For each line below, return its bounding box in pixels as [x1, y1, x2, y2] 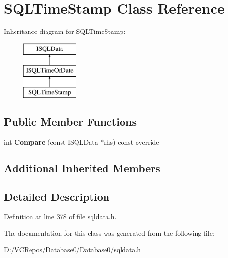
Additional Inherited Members [4, 160, 160, 175]
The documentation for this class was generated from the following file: [4, 228, 214, 238]
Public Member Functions [4, 114, 137, 129]
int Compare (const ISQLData [4, 136, 98, 146]
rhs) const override [104, 136, 159, 146]
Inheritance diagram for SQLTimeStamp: [4, 26, 126, 36]
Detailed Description [4, 189, 110, 204]
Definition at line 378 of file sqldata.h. [4, 211, 117, 222]
